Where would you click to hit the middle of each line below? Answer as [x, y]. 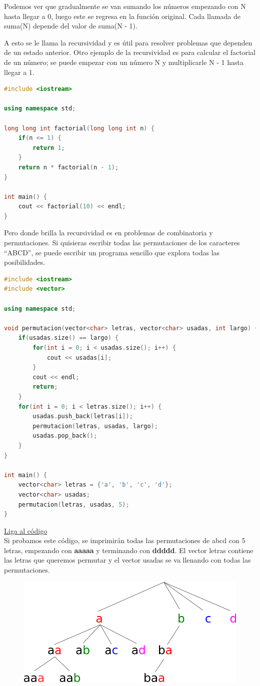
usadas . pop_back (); [65, 436]
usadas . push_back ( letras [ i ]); [83, 416]
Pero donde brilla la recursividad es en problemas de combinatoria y [108, 233]
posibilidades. [25, 262]
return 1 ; [49, 148]
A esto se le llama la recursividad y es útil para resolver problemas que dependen [128, 42]
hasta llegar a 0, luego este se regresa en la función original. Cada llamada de [122, 16]
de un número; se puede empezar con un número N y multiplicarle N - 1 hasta [124, 62]
